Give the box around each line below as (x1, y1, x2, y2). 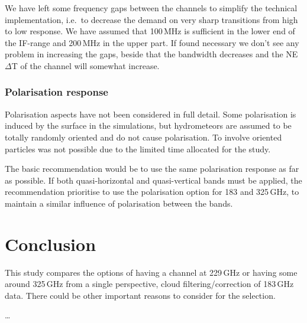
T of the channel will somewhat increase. (11, 59, 160, 71)
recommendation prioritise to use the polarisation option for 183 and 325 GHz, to (5, 185, 299, 198)
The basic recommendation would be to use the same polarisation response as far (5, 162, 299, 175)
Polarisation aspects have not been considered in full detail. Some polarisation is (5, 107, 296, 120)
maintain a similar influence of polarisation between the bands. (5, 197, 233, 209)
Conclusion (5, 231, 96, 256)
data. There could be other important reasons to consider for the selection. (5, 289, 276, 301)
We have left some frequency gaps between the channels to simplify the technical (5, 2, 298, 14)
